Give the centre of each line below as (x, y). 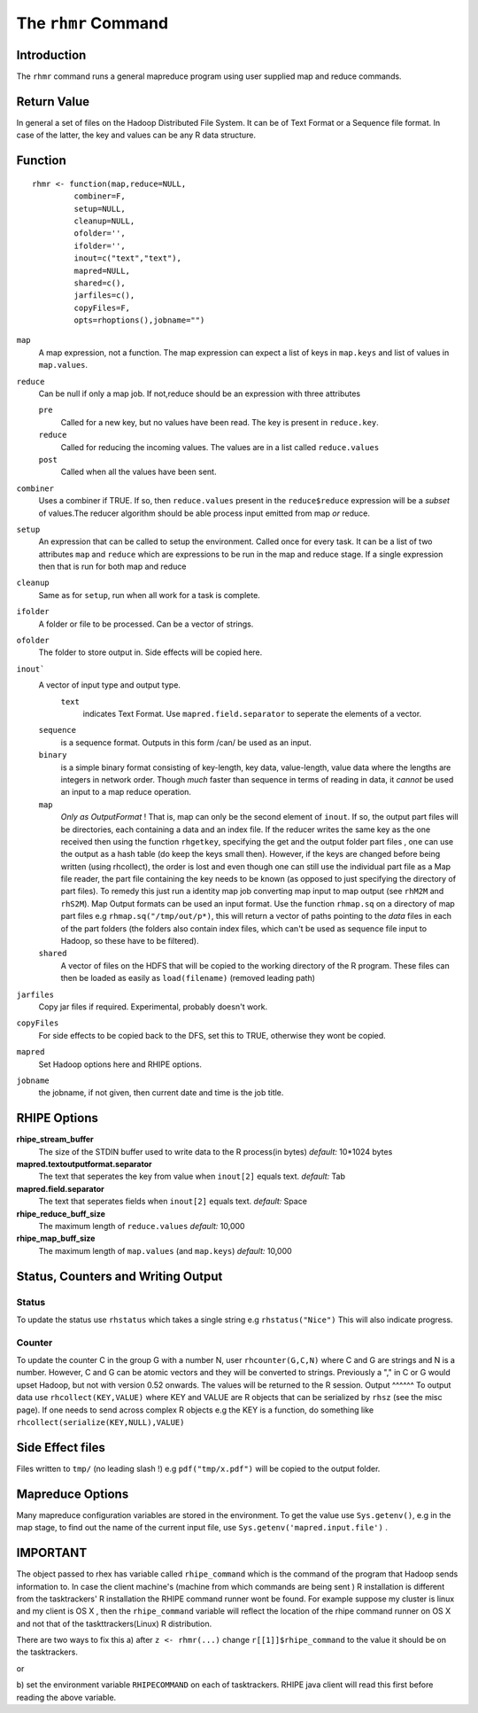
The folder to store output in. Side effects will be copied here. (150, 652)
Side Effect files (61, 1448)
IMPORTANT (52, 1553)
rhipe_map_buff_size (56, 1238)
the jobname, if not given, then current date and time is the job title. (161, 1093)
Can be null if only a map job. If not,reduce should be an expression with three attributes (200, 393)
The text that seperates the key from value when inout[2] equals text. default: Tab (192, 1176)
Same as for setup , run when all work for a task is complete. (149, 595)
